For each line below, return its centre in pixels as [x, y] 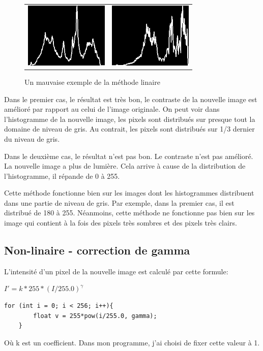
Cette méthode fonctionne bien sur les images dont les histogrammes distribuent [129, 193]
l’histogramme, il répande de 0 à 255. [62, 175]
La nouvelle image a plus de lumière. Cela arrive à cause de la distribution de [125, 166]
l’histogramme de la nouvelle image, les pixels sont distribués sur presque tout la [130, 119]
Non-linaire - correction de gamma [97, 250]
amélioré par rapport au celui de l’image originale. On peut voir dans [112, 109]
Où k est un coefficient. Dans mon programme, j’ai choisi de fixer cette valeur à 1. [132, 342]
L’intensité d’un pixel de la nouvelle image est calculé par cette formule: [116, 271]
